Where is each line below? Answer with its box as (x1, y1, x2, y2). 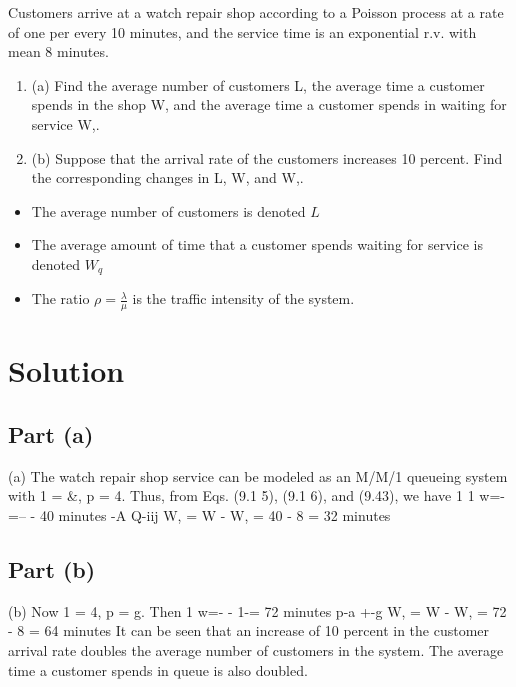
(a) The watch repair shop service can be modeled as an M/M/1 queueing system (8, 465, 508, 486)
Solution (8, 350, 125, 391)
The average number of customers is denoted (31, 200, 306, 221)
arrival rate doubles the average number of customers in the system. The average (8, 639, 504, 660)
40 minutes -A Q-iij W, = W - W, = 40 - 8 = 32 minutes (39, 504, 391, 525)
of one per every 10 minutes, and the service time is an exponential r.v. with (8, 21, 477, 42)
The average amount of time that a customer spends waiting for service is (31, 234, 484, 255)
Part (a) (8, 418, 94, 449)
